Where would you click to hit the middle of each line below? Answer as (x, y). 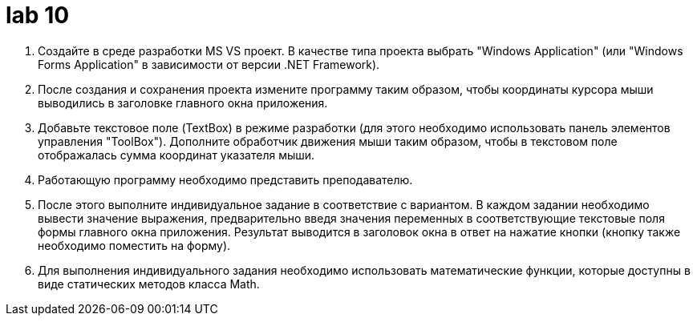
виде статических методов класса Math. (149, 284)
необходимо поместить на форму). (134, 245)
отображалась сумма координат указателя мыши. (176, 155)
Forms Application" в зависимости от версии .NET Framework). (209, 64)
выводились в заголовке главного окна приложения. (183, 103)
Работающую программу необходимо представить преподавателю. (225, 179)
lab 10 (38, 15)
